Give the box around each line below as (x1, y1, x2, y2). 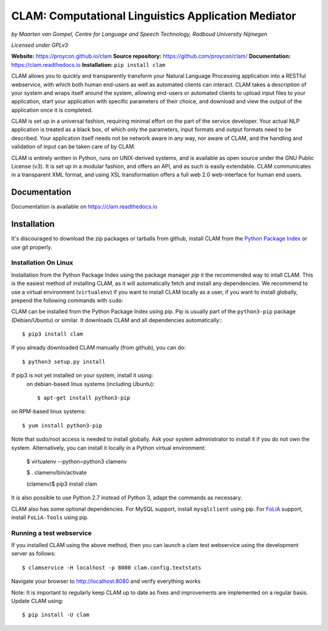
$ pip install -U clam (22, 612, 90, 618)
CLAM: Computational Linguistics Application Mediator (11, 9, 296, 22)
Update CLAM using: (11, 598, 64, 605)
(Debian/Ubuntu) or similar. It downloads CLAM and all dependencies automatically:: (11, 316, 223, 323)
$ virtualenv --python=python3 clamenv (26, 458, 127, 465)
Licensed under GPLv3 (11, 41, 68, 49)
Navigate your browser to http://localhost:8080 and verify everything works (11, 578, 201, 585)
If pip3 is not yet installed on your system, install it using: (11, 371, 153, 379)
